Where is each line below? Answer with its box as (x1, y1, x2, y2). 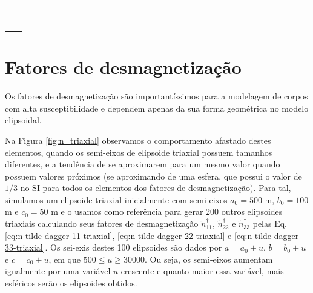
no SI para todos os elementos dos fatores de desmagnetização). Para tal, (20, 181, 291, 194)
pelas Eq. (252, 217, 288, 230)
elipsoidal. (5, 113, 42, 126)
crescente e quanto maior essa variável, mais (120, 264, 284, 277)
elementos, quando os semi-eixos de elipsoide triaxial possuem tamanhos (5, 146, 272, 158)
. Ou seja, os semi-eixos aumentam (144, 252, 273, 265)
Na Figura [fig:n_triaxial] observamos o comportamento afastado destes (5, 133, 271, 146)
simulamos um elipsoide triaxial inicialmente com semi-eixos (5, 193, 228, 206)
